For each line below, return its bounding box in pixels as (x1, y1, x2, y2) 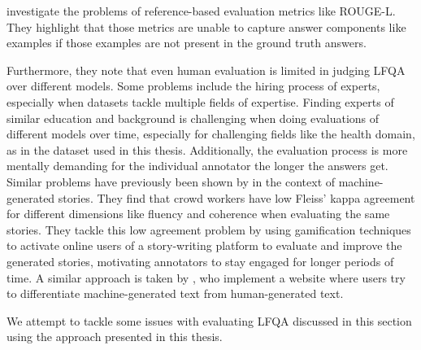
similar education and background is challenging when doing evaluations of (7, 109, 380, 126)
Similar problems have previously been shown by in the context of (7, 173, 336, 190)
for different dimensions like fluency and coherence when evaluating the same (7, 205, 390, 222)
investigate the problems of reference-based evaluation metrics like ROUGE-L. (7, 2, 396, 19)
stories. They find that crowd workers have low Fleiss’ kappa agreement (58, 189, 415, 206)
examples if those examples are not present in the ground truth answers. (7, 34, 367, 51)
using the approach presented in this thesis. (7, 328, 223, 345)
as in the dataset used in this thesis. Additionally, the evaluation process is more (7, 141, 408, 158)
